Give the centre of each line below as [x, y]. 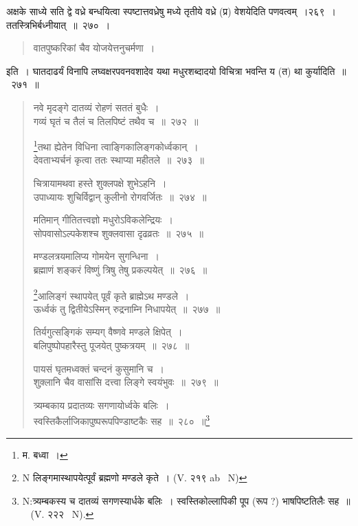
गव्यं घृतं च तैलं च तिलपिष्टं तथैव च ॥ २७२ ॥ [116, 121]
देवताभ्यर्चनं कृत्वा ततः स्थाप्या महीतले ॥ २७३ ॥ [119, 160]
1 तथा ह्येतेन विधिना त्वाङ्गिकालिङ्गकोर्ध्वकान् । [116, 145]
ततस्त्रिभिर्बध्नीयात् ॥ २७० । [58, 24]
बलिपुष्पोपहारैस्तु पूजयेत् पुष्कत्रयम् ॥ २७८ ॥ [111, 345]
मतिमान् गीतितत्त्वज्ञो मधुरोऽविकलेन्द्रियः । [103, 220]
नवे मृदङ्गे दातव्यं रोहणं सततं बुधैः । [96, 107]
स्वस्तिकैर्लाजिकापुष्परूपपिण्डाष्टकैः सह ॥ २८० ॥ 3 [122, 420]
